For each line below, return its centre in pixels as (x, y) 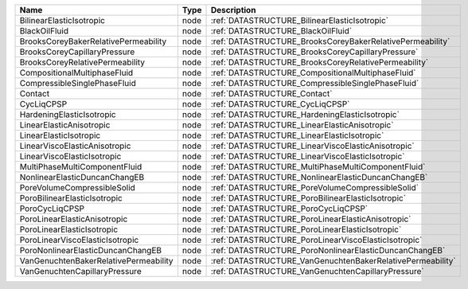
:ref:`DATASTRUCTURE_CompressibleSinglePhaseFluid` (315, 83)
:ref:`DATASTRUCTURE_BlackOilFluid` (281, 31)
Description (233, 10)
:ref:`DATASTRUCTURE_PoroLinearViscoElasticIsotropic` (316, 240)
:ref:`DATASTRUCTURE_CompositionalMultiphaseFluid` (314, 73)
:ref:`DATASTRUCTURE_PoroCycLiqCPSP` (289, 209)
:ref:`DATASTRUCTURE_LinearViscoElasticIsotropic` (308, 156)
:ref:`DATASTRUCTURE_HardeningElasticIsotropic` (305, 114)
